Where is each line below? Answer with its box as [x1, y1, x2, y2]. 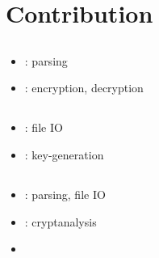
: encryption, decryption [24, 79, 144, 96]
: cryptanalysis [24, 213, 97, 230]
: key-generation [24, 146, 104, 163]
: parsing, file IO [24, 185, 106, 202]
